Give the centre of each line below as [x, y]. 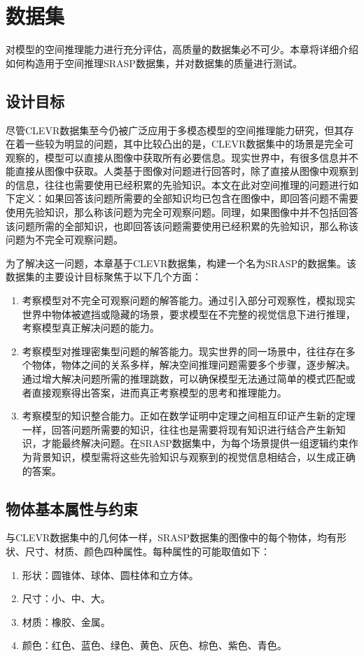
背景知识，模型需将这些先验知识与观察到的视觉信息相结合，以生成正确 [194, 456]
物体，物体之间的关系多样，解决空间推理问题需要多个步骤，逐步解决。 [194, 365]
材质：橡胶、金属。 [66, 621]
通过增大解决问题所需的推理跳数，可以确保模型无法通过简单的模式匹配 [184, 379]
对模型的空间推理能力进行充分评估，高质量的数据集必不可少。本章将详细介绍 [182, 49]
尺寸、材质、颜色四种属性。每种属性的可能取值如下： [147, 551]
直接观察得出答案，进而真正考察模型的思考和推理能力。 [159, 392]
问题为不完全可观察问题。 [64, 240]
